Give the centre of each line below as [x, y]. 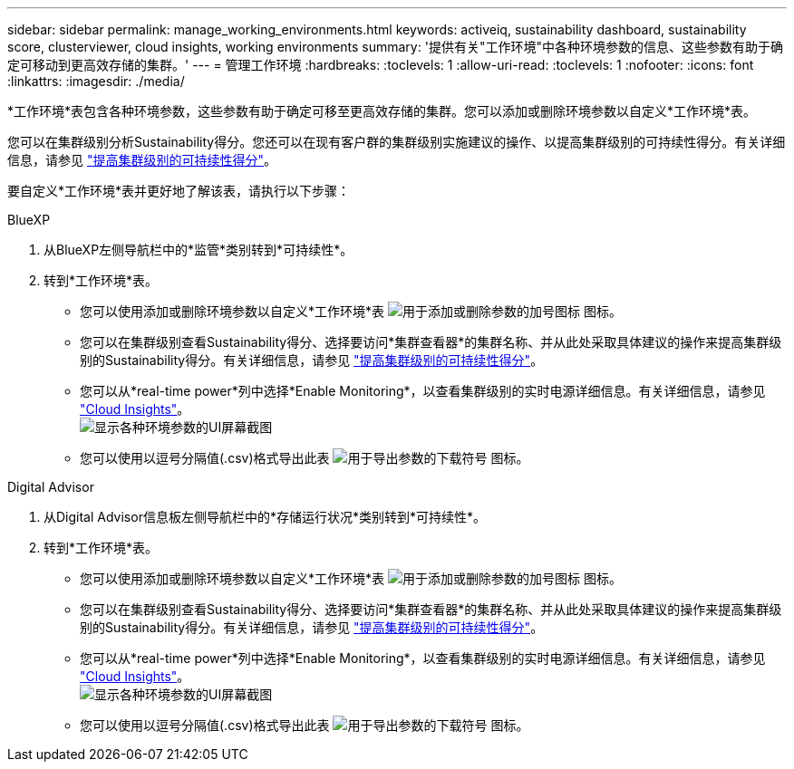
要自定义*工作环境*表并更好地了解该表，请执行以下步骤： [179, 191]
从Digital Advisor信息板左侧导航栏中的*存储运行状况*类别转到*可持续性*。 [265, 517]
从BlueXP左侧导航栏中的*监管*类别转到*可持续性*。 [198, 250]
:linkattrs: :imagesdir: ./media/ [96, 81]
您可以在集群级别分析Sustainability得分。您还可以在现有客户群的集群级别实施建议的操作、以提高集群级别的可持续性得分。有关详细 [397, 142]
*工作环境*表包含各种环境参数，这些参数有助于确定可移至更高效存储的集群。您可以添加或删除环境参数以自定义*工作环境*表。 [382, 111]
